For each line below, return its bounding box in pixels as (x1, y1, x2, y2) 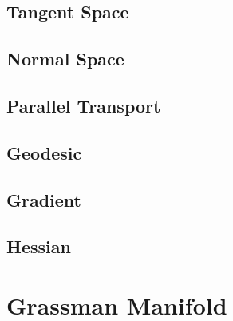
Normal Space (6, 46, 124, 71)
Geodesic (6, 140, 82, 164)
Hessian (6, 234, 71, 259)
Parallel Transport (6, 93, 161, 117)
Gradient (6, 187, 81, 212)
